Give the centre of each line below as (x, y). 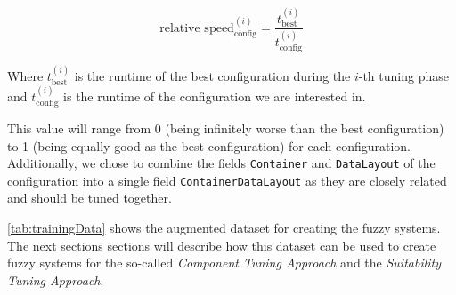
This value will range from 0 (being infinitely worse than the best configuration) (226, 128)
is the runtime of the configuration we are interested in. (215, 96)
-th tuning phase (403, 76)
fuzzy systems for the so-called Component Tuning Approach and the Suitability (224, 263)
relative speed (197, 28)
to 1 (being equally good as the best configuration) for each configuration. (209, 145)
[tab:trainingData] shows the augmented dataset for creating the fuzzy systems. (224, 228)
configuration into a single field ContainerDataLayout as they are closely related (227, 180)
